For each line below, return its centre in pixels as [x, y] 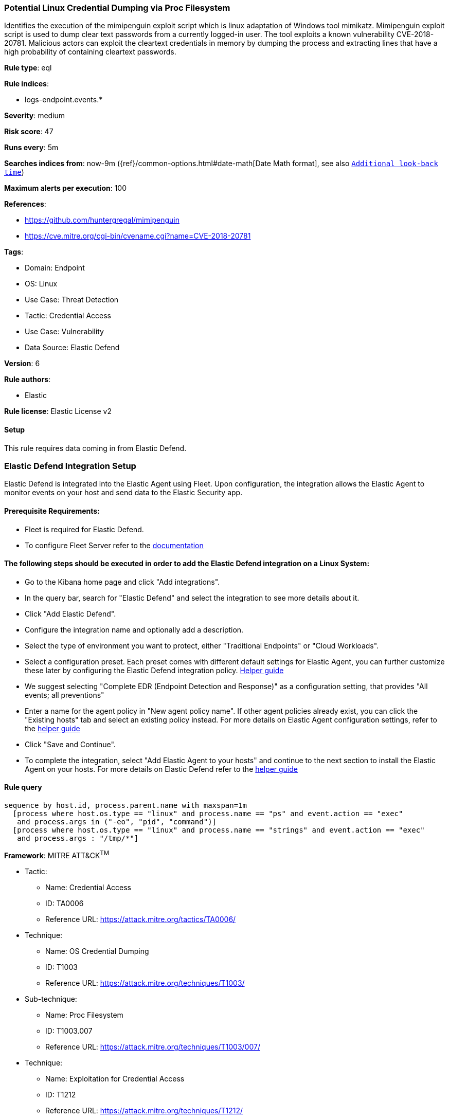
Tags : [14, 252]
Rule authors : [28, 380]
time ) [14, 172]
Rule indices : [26, 84]
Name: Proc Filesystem [84, 1015]
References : [25, 204]
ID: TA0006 [65, 903]
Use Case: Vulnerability [64, 332]
